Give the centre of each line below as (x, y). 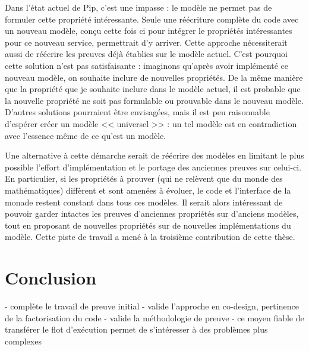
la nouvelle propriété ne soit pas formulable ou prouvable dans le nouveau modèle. (154, 100)
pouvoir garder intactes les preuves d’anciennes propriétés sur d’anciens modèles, (152, 214)
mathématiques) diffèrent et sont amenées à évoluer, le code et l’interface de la (148, 190)
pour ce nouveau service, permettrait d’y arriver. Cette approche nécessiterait (146, 42)
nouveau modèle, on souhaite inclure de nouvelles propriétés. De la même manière (154, 77)
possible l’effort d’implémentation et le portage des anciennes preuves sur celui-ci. (153, 167)
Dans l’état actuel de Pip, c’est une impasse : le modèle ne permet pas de (138, 7)
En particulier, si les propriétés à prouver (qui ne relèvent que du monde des (144, 178)
